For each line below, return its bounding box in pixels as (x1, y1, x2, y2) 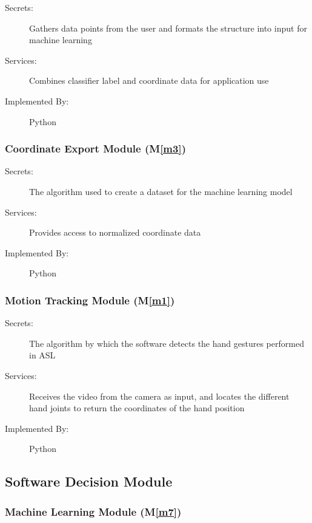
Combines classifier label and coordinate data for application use (29, 74, 269, 87)
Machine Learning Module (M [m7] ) (5, 504, 182, 519)
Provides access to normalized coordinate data (29, 226, 201, 239)
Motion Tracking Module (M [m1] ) (5, 292, 175, 307)
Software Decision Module (5, 472, 173, 491)
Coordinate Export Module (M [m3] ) (5, 141, 187, 156)
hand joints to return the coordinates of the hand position (29, 402, 245, 414)
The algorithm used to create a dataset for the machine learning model (29, 185, 293, 197)
